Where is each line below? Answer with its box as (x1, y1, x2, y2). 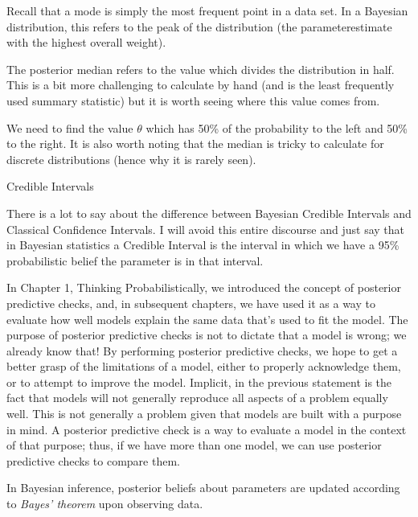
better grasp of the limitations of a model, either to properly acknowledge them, (6, 358, 401, 375)
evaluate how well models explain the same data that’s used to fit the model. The (6, 310, 408, 327)
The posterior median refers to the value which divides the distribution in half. (6, 60, 395, 77)
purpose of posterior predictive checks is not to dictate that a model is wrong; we (6, 326, 407, 343)
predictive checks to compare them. (6, 452, 180, 469)
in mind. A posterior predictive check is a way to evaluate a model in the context (6, 421, 407, 437)
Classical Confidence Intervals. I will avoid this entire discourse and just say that (6, 220, 404, 237)
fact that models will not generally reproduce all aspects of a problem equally (6, 389, 388, 406)
